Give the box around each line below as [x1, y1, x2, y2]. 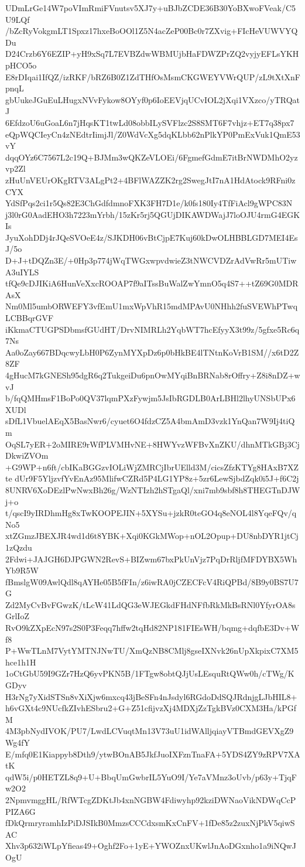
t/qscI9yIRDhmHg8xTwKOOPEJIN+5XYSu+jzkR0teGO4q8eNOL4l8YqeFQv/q [5, 507, 297, 519]
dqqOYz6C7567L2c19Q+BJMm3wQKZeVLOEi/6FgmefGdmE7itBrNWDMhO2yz [5, 151, 298, 163]
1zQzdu [5, 541, 32, 553]
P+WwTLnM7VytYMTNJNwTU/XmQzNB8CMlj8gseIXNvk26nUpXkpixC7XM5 [5, 644, 299, 657]
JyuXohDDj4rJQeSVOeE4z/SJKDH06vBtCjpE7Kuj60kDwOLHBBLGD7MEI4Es [5, 231, 298, 243]
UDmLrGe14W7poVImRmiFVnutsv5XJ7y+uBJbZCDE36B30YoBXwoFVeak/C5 [5, 2, 296, 13]
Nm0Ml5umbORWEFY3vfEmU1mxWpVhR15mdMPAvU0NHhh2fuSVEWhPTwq [5, 300, 298, 312]
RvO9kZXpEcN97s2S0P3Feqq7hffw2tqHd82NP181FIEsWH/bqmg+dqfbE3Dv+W [5, 622, 300, 634]
